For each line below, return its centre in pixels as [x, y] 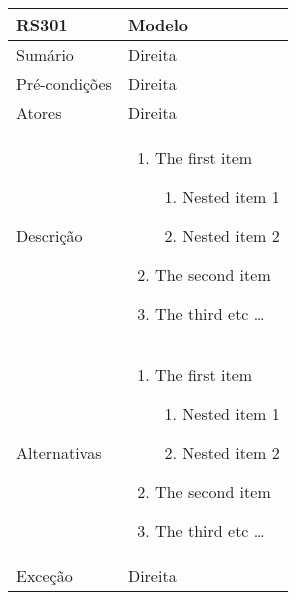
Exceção [44, 575]
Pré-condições [64, 83]
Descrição [49, 235]
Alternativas [59, 452]
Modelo [158, 24]
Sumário [45, 54]
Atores [39, 112]
